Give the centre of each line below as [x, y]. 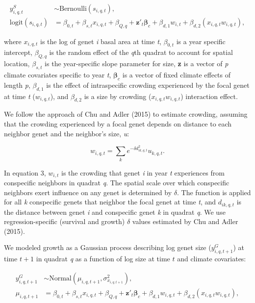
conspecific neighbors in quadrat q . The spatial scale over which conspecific [117, 183]
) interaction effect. [209, 96]
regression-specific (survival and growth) [64, 221]
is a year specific [201, 41]
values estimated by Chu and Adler [185, 221]
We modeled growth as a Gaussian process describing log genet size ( [108, 247]
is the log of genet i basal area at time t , [101, 41]
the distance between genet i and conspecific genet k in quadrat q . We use [115, 212]
